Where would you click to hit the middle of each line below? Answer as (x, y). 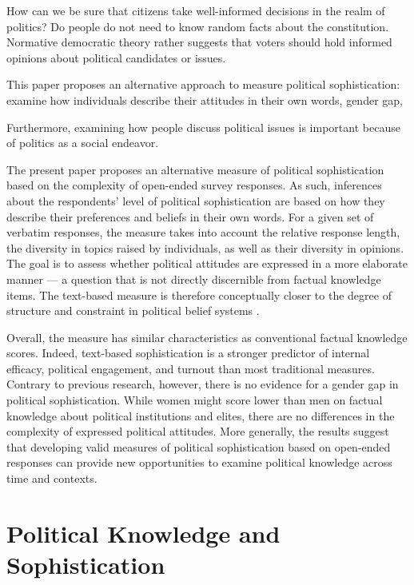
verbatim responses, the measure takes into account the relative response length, (203, 232)
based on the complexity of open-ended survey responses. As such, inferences (194, 185)
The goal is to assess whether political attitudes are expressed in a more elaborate (207, 263)
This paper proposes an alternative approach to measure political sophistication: (203, 84)
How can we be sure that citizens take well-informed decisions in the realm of (196, 10)
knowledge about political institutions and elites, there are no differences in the (201, 415)
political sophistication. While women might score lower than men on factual (195, 400)
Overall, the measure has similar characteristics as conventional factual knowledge (207, 337)
